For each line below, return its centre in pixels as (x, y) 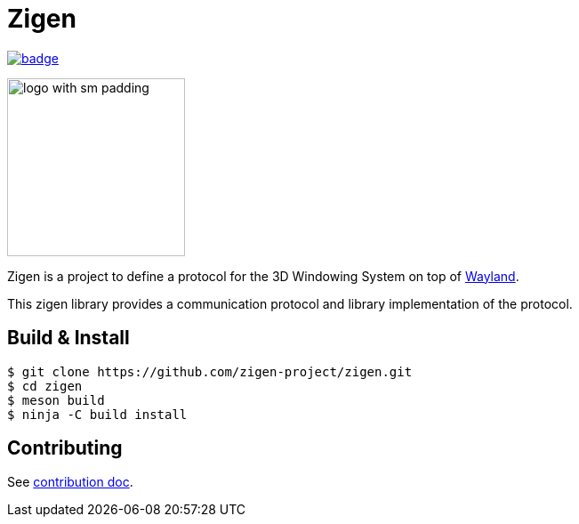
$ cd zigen (45, 386)
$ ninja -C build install (97, 414)
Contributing (65, 448)
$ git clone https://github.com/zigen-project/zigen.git (210, 371)
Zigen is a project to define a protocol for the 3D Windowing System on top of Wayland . (263, 276)
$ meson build (56, 400)
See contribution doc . (70, 482)
